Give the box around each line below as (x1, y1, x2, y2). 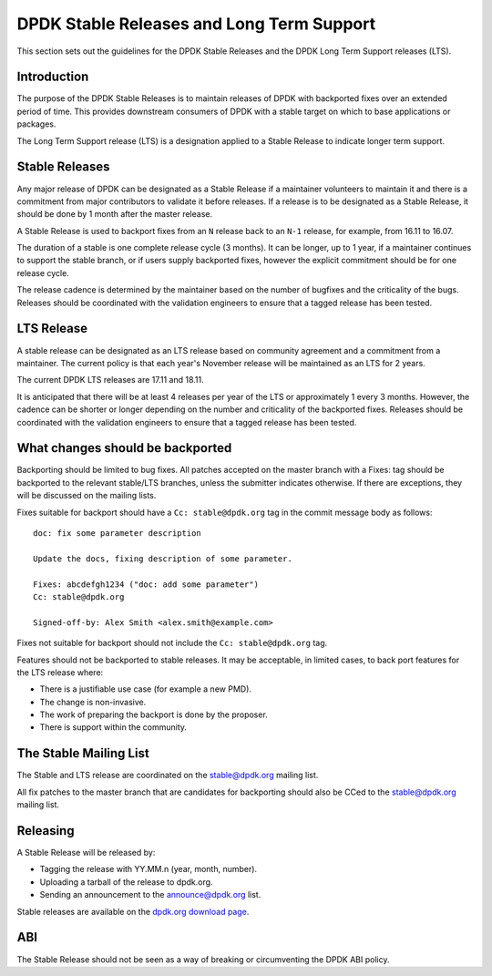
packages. (16, 118, 56, 129)
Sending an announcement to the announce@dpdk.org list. (39, 889, 261, 900)
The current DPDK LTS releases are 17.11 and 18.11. (16, 375, 204, 385)
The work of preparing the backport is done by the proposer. (39, 709, 268, 720)
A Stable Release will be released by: (16, 848, 156, 858)
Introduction (16, 69, 89, 85)
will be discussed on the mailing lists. (16, 490, 157, 501)
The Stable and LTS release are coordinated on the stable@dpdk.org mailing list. (16, 770, 319, 781)
